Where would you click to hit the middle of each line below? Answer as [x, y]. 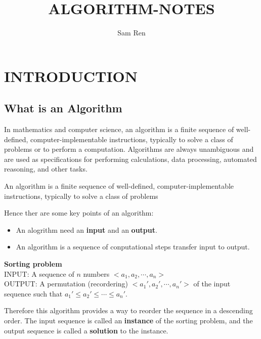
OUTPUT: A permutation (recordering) [66, 284]
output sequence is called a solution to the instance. [86, 330]
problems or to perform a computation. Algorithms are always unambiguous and [129, 149]
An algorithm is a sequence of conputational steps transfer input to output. [133, 247]
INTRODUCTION [71, 76]
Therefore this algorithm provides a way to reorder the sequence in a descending [128, 310]
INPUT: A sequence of [39, 273]
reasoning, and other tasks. [46, 169]
